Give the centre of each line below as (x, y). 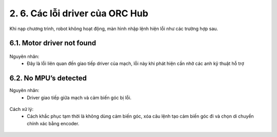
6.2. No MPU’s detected (48, 78)
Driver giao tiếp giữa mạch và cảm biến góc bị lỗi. (79, 98)
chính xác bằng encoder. (53, 123)
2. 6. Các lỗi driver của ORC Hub (79, 13)
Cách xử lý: (21, 109)
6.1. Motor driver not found (53, 43)
